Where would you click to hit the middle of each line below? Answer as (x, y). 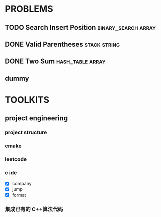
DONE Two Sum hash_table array (55, 61)
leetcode (16, 159)
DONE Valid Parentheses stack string (63, 44)
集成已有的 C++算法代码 (34, 209)
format (19, 195)
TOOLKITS (27, 99)
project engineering (37, 118)
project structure (26, 132)
